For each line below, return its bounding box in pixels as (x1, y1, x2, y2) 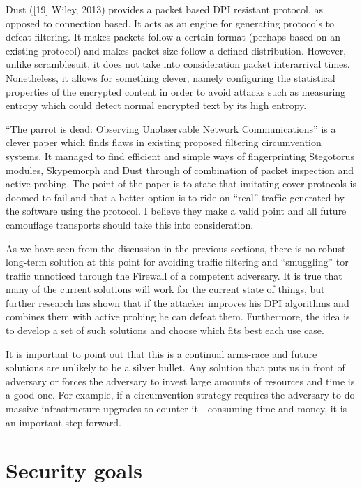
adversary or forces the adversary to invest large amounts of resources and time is (6, 373, 355, 388)
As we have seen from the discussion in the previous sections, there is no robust (6, 241, 346, 255)
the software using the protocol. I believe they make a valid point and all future (6, 203, 347, 218)
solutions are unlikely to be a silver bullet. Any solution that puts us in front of (6, 360, 345, 375)
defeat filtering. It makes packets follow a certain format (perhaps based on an (6, 29, 340, 44)
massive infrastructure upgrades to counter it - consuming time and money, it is (6, 401, 347, 416)
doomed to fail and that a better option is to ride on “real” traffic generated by (6, 189, 345, 204)
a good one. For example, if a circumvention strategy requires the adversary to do (6, 387, 355, 402)
